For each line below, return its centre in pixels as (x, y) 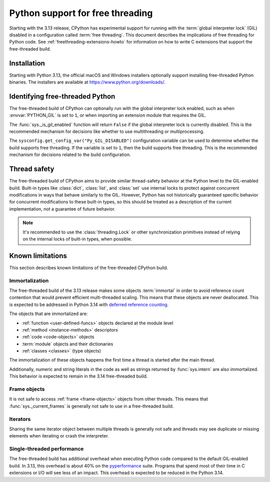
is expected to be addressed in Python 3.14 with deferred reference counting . (89, 304)
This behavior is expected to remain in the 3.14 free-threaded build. (78, 376)
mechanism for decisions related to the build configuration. (70, 154)
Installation (27, 63)
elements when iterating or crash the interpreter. (59, 436)
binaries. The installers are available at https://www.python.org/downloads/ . (87, 82)
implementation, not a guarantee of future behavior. (62, 209)
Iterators (20, 419)
